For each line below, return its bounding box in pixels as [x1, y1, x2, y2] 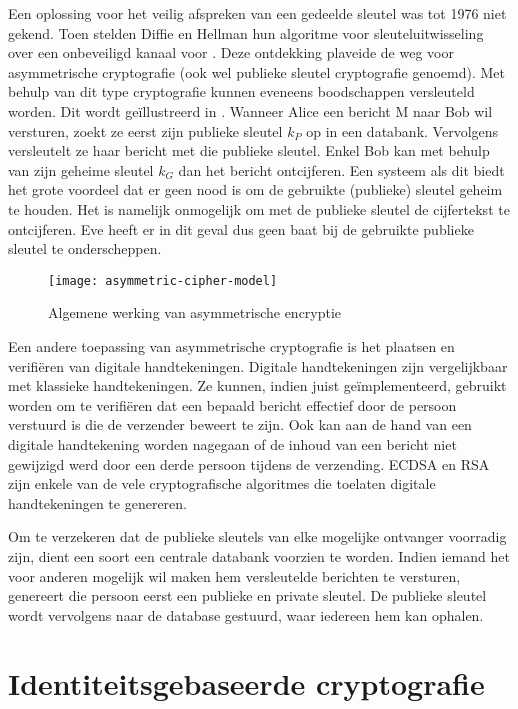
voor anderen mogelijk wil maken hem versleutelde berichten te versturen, [8, 565, 461, 586]
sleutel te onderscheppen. [8, 238, 162, 259]
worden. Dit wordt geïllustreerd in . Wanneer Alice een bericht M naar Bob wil [8, 100, 493, 121]
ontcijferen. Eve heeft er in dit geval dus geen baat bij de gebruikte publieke [8, 218, 474, 239]
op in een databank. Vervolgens [306, 120, 499, 141]
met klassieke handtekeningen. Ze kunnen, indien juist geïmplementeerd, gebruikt [8, 375, 507, 396]
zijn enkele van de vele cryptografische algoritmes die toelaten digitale [8, 473, 436, 494]
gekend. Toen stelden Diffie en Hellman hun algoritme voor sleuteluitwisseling [8, 22, 484, 43]
